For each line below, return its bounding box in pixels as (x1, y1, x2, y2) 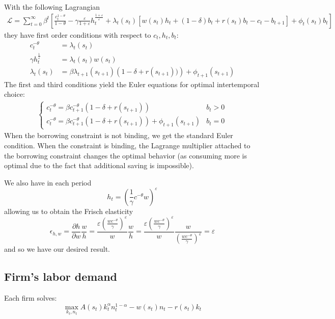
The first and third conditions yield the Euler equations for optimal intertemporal (4, 78, 260, 89)
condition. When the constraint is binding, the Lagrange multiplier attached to (4, 140, 250, 150)
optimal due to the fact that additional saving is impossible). (4, 160, 194, 171)
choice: (4, 89, 25, 99)
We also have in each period (4, 177, 92, 188)
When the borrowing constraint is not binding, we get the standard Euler (4, 130, 233, 141)
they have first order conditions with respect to (4, 29, 151, 40)
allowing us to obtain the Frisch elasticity (4, 205, 133, 216)
